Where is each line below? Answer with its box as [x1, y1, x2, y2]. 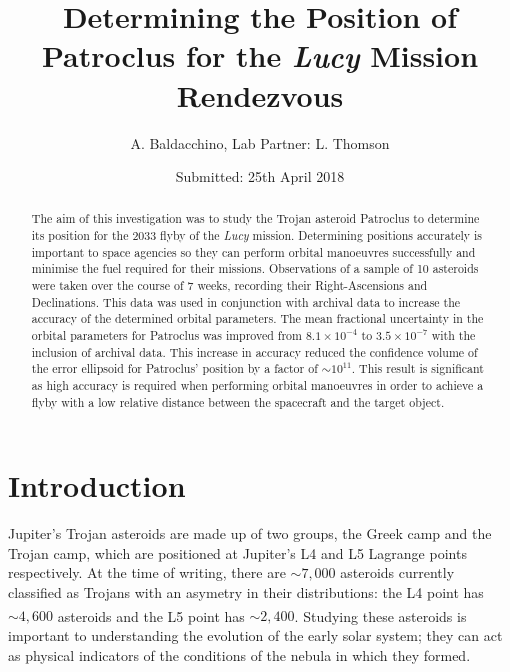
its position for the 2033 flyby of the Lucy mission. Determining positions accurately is [31, 227, 483, 244]
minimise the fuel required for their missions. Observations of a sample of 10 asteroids [31, 260, 479, 277]
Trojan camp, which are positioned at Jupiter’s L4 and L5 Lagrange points [8, 542, 467, 563]
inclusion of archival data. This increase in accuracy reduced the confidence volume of [31, 343, 478, 360]
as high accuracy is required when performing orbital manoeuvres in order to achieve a [31, 377, 484, 394]
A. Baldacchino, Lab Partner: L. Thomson [130, 132, 390, 153]
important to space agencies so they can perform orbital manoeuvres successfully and [31, 243, 476, 260]
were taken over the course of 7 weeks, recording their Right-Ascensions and [31, 277, 428, 294]
